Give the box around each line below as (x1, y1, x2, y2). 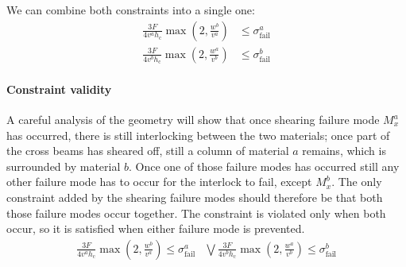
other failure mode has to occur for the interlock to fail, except (6, 173, 312, 190)
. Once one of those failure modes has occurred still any (129, 157, 400, 174)
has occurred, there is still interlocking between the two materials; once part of (6, 126, 390, 143)
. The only (331, 173, 382, 190)
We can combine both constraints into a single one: (6, 2, 255, 17)
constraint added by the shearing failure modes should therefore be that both (6, 188, 383, 205)
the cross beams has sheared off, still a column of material (6, 142, 289, 159)
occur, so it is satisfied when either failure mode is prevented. (6, 220, 305, 237)
